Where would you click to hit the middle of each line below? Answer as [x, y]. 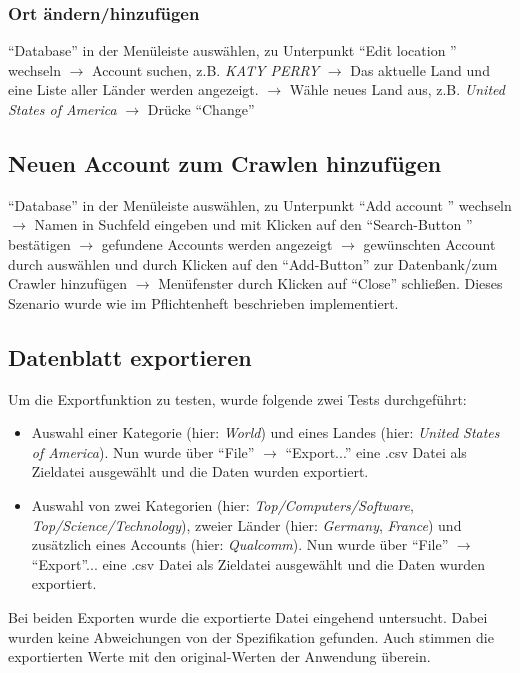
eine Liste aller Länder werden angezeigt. [133, 89]
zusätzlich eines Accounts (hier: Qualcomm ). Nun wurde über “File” [240, 544]
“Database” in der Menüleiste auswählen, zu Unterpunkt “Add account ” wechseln [260, 204]
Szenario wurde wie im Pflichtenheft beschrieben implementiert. [203, 302]
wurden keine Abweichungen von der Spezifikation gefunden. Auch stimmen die [251, 636]
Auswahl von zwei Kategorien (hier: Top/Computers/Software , [222, 504]
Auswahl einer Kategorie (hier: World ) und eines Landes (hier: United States [265, 432]
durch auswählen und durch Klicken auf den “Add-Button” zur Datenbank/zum [253, 263]
